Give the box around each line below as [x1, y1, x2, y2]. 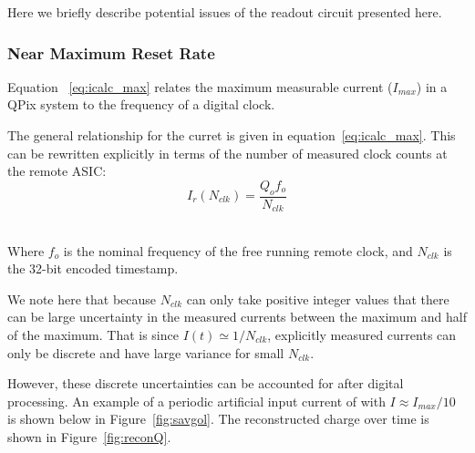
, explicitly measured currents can [267, 325, 457, 345]
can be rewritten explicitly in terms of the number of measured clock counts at [7, 143, 448, 162]
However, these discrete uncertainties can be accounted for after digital [7, 374, 404, 393]
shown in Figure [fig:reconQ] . [7, 427, 171, 446]
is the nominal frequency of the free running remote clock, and [63, 241, 413, 260]
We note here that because [7, 289, 157, 308]
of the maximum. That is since [7, 325, 179, 345]
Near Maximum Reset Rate [7, 41, 215, 64]
